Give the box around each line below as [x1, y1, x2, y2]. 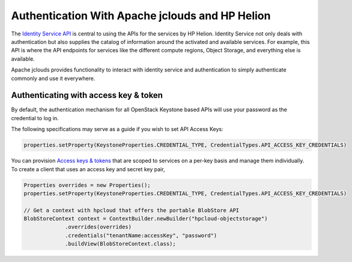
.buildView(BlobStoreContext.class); [65, 240, 177, 248]
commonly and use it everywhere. [11, 75, 96, 82]
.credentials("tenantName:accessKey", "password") [65, 232, 217, 239]
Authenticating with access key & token [11, 90, 163, 100]
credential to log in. [11, 114, 59, 121]
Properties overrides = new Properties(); [23, 181, 151, 189]
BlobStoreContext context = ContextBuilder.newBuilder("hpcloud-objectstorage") [23, 215, 268, 222]
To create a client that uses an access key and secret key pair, [11, 165, 165, 172]
